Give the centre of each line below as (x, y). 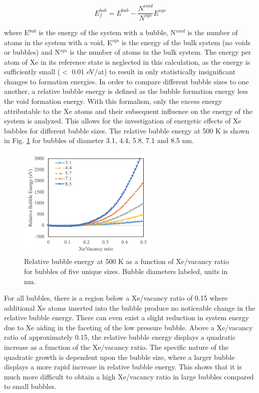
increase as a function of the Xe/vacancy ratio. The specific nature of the (116, 347)
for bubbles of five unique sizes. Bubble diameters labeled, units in (126, 271)
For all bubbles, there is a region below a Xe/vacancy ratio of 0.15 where (116, 298)
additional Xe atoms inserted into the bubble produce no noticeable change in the (130, 307)
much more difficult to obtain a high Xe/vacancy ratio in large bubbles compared (129, 376)
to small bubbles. (30, 386)
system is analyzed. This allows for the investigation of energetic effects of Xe (123, 121)
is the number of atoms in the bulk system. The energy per (161, 52)
